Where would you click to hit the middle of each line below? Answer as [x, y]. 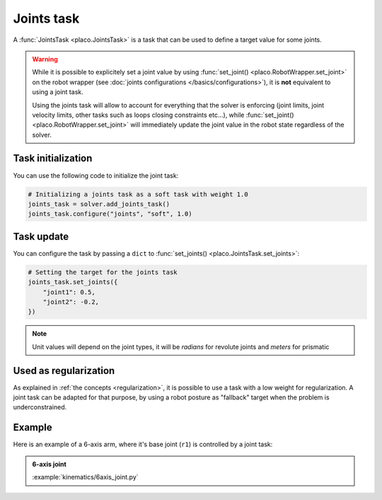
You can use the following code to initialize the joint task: [96, 175]
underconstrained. [40, 407]
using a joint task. [58, 92]
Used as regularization [64, 371]
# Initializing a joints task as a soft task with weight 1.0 [138, 194]
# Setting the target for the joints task [103, 272]
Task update [41, 236]
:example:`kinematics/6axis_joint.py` [85, 477]
